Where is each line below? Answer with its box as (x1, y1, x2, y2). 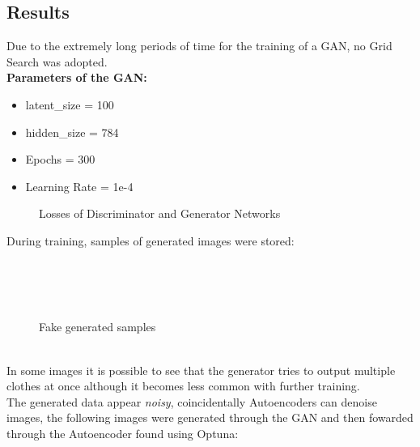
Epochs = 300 (25, 151, 95, 168)
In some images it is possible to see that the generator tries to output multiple (6, 361, 396, 378)
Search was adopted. (6, 53, 108, 70)
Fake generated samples (39, 318, 156, 335)
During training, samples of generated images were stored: (6, 232, 295, 249)
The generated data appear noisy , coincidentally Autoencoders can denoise (6, 393, 377, 410)
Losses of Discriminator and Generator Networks (39, 205, 281, 222)
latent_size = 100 (25, 96, 114, 113)
